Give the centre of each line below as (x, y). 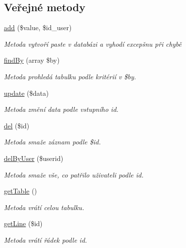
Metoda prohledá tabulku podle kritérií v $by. (70, 76)
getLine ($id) (23, 223)
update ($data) (26, 93)
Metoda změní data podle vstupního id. (61, 109)
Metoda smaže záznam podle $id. (52, 142)
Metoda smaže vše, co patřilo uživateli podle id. (74, 174)
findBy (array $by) (32, 60)
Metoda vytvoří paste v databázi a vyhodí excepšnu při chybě (93, 44)
